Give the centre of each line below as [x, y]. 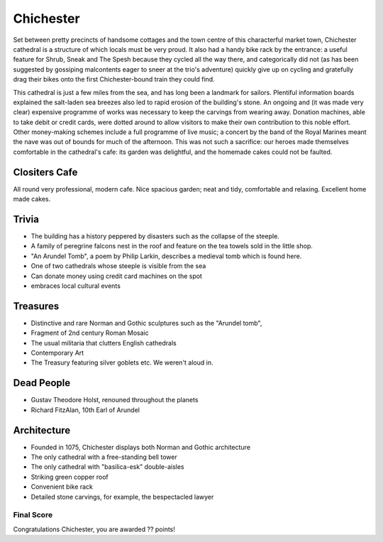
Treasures [36, 306]
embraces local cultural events [76, 286]
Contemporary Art [57, 353]
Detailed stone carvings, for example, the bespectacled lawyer [122, 497]
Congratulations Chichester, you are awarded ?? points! [94, 529]
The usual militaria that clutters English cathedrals [104, 343]
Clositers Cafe [45, 172]
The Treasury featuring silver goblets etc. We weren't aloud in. [122, 363]
